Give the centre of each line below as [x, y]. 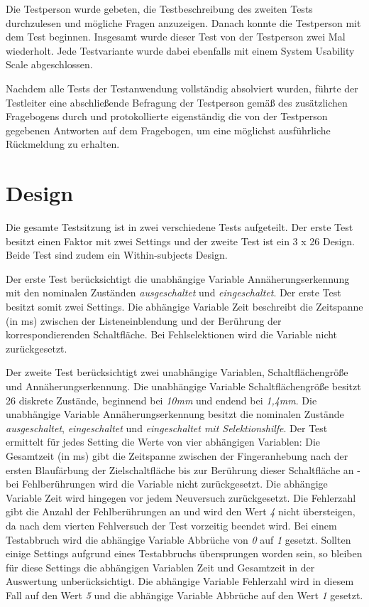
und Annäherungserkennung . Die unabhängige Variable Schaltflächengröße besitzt [183, 386]
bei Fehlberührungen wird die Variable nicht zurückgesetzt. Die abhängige [167, 484]
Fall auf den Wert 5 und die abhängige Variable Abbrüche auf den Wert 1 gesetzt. [184, 595]
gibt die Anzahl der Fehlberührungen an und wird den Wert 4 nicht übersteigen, [181, 511]
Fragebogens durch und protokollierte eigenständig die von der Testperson [167, 116]
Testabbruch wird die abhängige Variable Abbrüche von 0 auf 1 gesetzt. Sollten [178, 539]
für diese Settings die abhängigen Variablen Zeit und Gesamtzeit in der [160, 567]
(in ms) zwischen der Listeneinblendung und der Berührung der [144, 320]
